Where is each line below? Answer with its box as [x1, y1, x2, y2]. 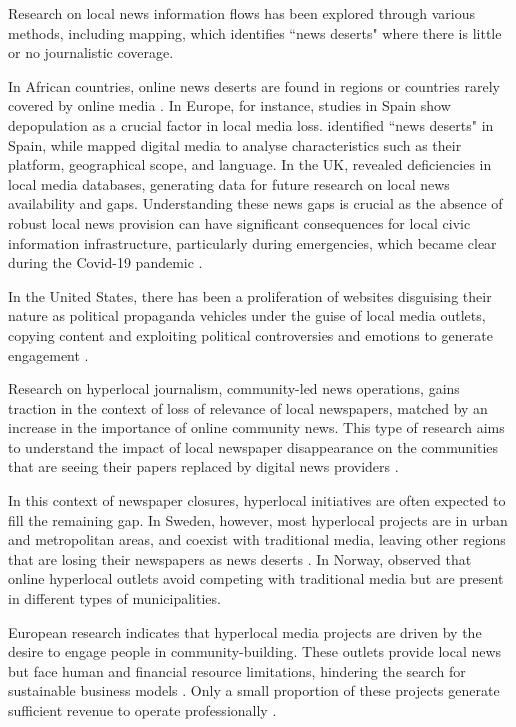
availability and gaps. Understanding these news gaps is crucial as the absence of [8, 193, 503, 214]
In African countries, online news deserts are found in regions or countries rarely [8, 75, 500, 96]
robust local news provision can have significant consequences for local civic [8, 212, 471, 233]
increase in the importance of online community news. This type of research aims [8, 417, 505, 438]
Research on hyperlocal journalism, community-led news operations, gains [8, 378, 460, 399]
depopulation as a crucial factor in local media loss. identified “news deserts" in [8, 114, 494, 135]
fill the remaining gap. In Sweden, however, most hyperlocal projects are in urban [8, 509, 508, 530]
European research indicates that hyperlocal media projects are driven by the [8, 621, 482, 642]
